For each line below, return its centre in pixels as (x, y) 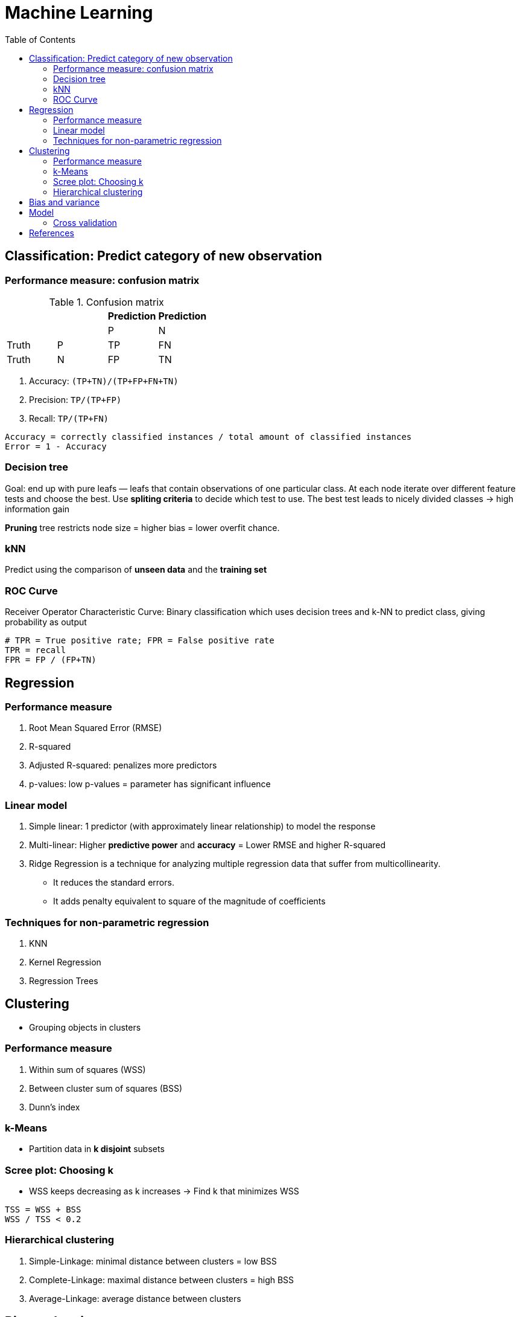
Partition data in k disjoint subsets (97, 1149)
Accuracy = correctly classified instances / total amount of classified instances (208, 436)
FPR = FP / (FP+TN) (51, 660)
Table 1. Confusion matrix (106, 302)
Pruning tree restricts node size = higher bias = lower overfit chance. (142, 527)
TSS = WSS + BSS (43, 1210)
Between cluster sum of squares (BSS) (106, 1088)
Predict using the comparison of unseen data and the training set (136, 570)
